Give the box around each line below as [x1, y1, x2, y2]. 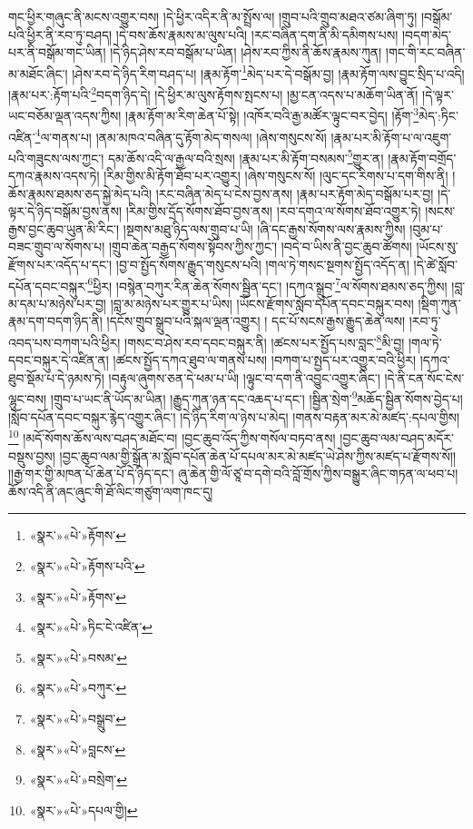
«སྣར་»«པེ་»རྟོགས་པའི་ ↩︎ [29, 556, 145, 575]
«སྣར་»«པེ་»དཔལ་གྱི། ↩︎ [29, 800, 138, 819]
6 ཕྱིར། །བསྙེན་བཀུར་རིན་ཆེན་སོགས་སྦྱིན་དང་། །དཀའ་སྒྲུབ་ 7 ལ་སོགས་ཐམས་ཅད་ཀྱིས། [87, 273, 448, 295]
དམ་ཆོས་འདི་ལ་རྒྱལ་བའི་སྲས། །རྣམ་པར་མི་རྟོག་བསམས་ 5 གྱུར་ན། [107, 145, 384, 167]
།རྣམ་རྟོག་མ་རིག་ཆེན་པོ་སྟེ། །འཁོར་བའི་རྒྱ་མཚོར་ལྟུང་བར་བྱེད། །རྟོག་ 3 [124, 104, 419, 124]
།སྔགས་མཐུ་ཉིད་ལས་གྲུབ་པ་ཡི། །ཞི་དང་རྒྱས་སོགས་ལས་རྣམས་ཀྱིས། [123, 219, 406, 238]
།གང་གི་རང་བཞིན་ [385, 43, 466, 62]
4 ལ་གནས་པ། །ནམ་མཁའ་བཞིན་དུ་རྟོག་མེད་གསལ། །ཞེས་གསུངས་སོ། [34, 124, 327, 146]
